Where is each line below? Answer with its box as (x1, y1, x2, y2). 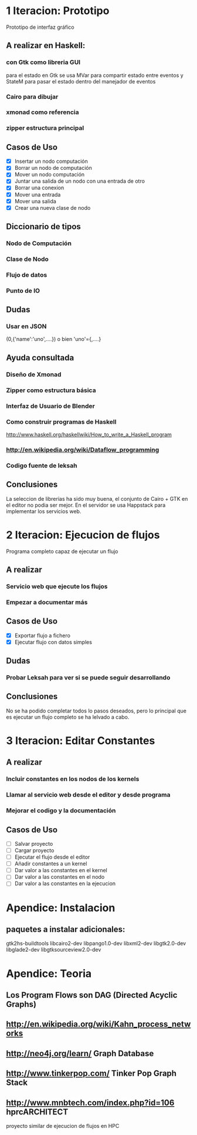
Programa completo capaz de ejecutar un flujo (6, 548, 118, 555)
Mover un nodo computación (14, 171, 85, 178)
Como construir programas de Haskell (6, 417, 117, 426)
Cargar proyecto (14, 847, 55, 854)
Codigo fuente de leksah (6, 461, 77, 470)
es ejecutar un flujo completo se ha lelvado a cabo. (6, 713, 130, 721)
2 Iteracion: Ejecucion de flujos (6, 528, 160, 541)
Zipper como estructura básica (6, 386, 96, 394)
